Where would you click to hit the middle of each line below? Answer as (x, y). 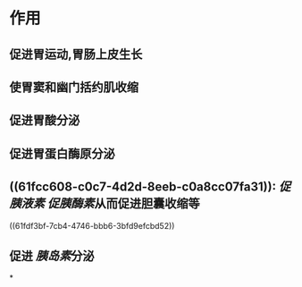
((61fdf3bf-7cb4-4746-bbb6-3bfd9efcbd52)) (92, 225)
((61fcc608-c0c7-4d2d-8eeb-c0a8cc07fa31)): (143, 187)
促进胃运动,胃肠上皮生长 (76, 54)
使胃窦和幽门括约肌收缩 (74, 87)
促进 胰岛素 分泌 (52, 256)
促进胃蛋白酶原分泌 (62, 153)
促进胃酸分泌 (45, 120)
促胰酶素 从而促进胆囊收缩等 (123, 203)
